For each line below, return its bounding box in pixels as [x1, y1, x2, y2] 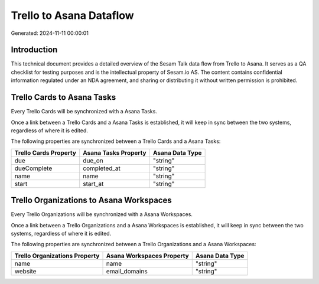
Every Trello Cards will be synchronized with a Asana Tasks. [11, 108, 158, 115]
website [14, 267, 37, 275]
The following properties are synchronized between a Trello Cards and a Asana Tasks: [11, 138, 221, 145]
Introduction [11, 45, 58, 55]
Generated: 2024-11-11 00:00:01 [11, 30, 89, 37]
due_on [83, 156, 103, 165]
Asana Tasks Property [83, 148, 147, 156]
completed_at [83, 164, 121, 172]
